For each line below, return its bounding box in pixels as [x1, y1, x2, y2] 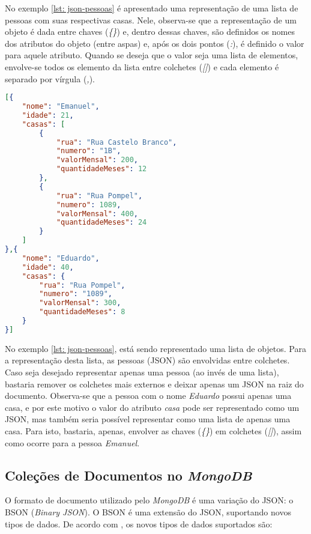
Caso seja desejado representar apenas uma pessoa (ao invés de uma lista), [5, 365, 279, 378]
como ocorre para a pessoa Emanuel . [5, 436, 140, 449]
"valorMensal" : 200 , [56, 156, 138, 165]
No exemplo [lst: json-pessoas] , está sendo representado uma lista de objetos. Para [5, 342, 306, 354]
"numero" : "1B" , [56, 147, 121, 156]
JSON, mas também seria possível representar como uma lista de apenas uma [5, 413, 291, 425]
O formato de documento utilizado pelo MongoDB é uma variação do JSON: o [5, 494, 294, 506]
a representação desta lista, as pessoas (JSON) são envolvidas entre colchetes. [5, 354, 290, 366]
